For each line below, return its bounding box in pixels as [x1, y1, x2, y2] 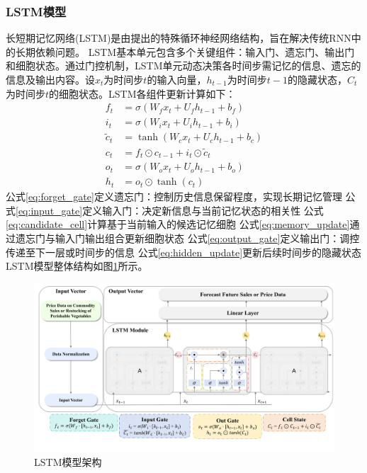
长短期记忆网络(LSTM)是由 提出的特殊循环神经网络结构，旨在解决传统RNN [6, 30, 351, 45]
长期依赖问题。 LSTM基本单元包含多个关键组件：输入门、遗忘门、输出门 [15, 44, 355, 59]
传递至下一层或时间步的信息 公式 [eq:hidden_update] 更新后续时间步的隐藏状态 [6, 244, 362, 259]
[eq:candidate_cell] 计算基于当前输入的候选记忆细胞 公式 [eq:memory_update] [6, 217, 350, 232]
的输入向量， [147, 72, 207, 86]
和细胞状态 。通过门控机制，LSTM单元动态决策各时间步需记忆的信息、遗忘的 [6, 58, 361, 73]
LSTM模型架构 [34, 454, 102, 469]
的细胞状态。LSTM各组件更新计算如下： [49, 86, 236, 101]
